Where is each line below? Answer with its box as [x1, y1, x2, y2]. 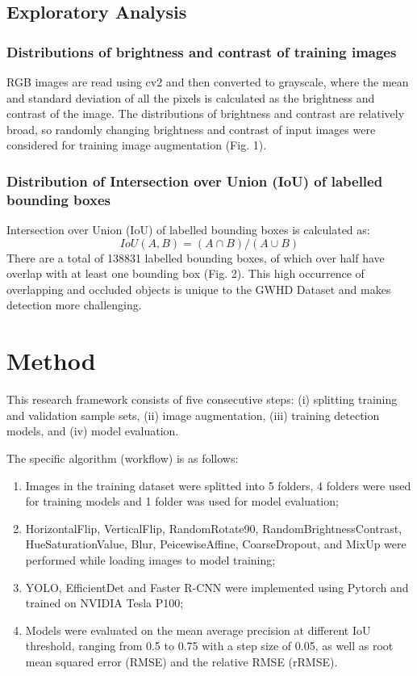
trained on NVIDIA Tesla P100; [25, 594, 184, 611]
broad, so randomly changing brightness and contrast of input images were [6, 120, 376, 137]
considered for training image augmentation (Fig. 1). [6, 136, 267, 153]
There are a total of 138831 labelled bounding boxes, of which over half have [6, 249, 385, 266]
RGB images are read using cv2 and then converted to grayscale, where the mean [6, 73, 409, 90]
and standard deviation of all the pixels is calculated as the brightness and [6, 89, 375, 106]
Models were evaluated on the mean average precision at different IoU [25, 621, 371, 638]
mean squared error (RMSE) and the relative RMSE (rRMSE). [25, 653, 338, 670]
